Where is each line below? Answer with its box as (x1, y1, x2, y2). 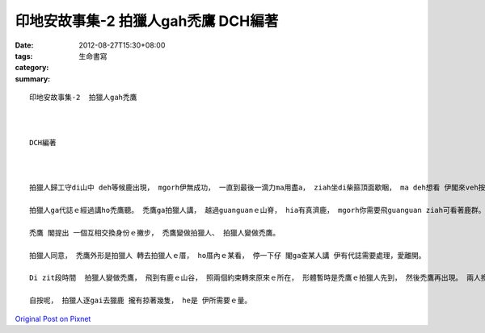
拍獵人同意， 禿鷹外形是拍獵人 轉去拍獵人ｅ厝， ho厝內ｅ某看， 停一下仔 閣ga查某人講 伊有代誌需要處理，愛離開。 (29, 251, 426, 260)
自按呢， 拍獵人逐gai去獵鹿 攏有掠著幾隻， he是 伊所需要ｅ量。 (29, 296, 252, 306)
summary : (15, 73, 51, 84)
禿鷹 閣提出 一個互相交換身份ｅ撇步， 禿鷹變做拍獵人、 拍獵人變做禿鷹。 (29, 228, 280, 237)
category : (15, 63, 49, 73)
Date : (15, 40, 34, 50)
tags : (15, 51, 33, 60)
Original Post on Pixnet (15, 314, 91, 323)
